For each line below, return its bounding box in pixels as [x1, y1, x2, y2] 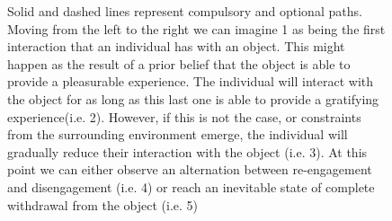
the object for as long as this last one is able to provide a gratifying [7, 89, 379, 108]
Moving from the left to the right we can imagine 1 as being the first [7, 19, 386, 38]
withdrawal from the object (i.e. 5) [7, 195, 199, 214]
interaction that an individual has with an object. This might [7, 37, 345, 56]
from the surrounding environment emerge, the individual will [7, 125, 348, 144]
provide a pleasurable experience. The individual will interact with [7, 72, 374, 91]
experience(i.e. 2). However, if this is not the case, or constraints [7, 107, 361, 126]
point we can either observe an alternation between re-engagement [7, 160, 372, 179]
